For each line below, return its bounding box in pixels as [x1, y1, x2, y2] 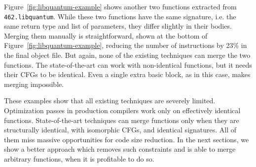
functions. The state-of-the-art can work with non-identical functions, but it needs [4, 59, 252, 70]
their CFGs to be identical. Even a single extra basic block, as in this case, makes [4, 69, 251, 80]
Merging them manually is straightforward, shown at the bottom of [4, 30, 208, 41]
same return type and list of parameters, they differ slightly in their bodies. [4, 21, 232, 31]
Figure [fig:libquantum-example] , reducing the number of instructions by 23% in [4, 40, 247, 50]
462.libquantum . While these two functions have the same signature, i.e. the [4, 11, 236, 21]
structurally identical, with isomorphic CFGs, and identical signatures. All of [4, 125, 237, 135]
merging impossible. [4, 79, 64, 89]
